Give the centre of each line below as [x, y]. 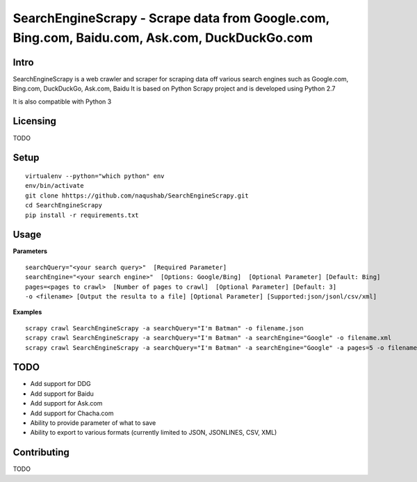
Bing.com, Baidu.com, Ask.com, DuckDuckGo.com [163, 38]
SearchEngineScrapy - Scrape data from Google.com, [171, 18]
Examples [27, 312]
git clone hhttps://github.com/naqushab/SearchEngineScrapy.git [137, 195]
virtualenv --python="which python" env [95, 176]
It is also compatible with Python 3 [62, 102]
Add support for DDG [60, 384]
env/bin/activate [55, 186]
